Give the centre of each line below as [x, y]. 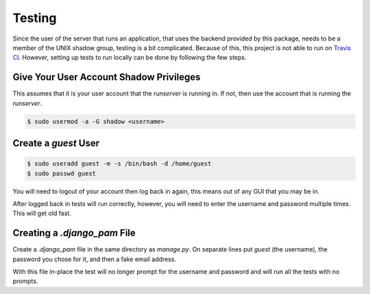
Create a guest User [56, 143]
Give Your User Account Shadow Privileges [107, 77]
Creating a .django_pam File [74, 233]
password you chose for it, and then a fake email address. [95, 259]
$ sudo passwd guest [61, 173]
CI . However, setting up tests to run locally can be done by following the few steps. [129, 58]
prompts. [25, 281]
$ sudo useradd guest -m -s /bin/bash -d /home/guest [119, 164]
